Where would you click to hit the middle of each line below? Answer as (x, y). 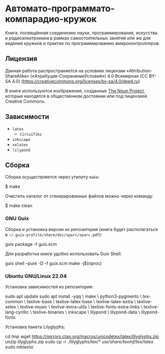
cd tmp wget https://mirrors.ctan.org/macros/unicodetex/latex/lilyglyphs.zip (82, 336)
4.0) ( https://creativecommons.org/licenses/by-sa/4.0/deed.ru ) (76, 81)
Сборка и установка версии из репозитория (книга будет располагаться (82, 229)
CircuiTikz (31, 134)
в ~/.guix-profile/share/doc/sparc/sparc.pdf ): (54, 235)
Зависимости (27, 117)
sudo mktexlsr (19, 347)
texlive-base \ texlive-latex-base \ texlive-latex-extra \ (82, 301)
